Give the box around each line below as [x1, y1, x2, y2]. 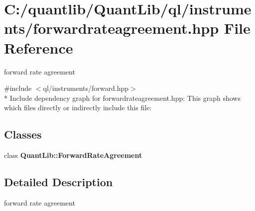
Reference [4, 37, 73, 58]
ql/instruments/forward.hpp [43, 83, 128, 93]
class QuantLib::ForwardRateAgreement [4, 150, 142, 160]
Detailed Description [4, 174, 113, 190]
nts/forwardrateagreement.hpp [4, 18, 219, 38]
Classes [4, 127, 42, 142]
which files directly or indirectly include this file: [4, 102, 152, 113]
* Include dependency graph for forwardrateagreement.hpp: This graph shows [4, 92, 241, 103]
